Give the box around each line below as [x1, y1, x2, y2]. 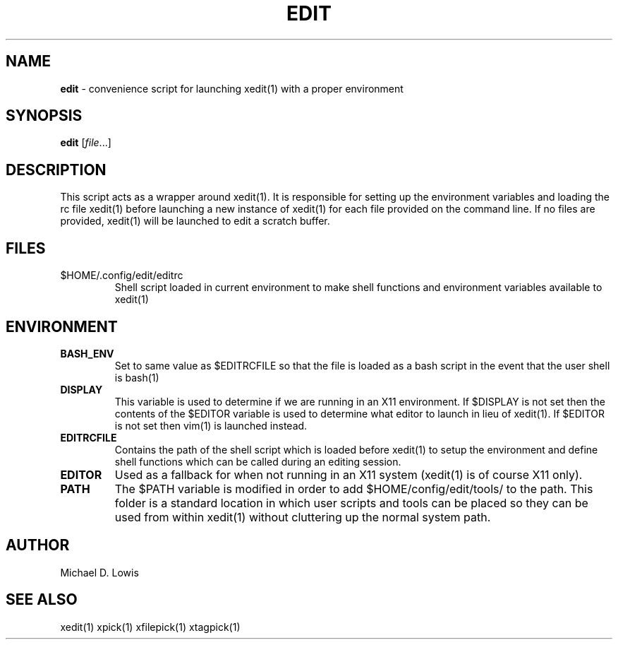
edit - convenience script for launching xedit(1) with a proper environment [60, 82, 404, 95]
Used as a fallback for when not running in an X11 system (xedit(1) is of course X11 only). [114, 467, 583, 482]
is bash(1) [114, 371, 159, 384]
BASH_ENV [60, 347, 114, 360]
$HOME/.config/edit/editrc [60, 269, 183, 282]
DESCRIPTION [6, 160, 107, 179]
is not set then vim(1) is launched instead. [114, 419, 308, 432]
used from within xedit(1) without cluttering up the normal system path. [114, 509, 491, 524]
